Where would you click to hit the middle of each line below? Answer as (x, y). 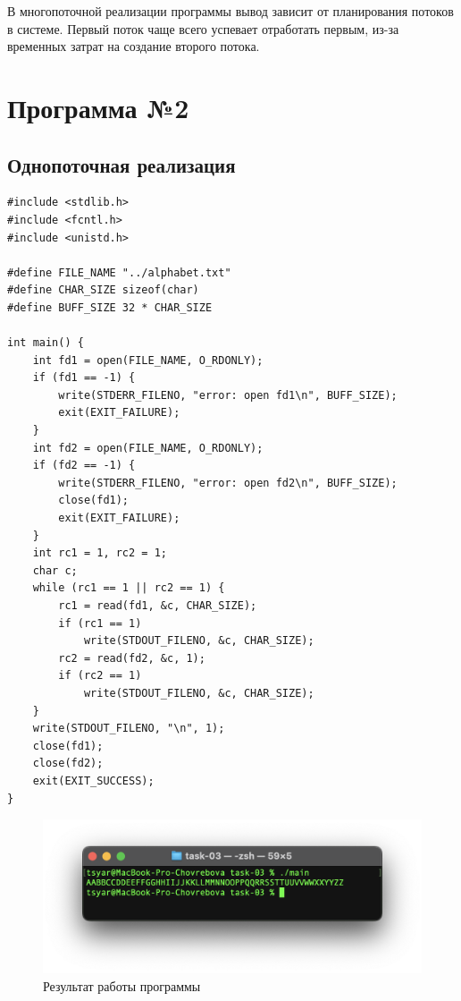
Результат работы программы (122, 985)
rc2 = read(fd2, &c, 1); (132, 658)
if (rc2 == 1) (100, 676)
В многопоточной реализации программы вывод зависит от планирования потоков (230, 11)
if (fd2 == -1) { (84, 466)
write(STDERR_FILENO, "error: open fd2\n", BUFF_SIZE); (228, 483)
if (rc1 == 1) (100, 623)
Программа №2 (98, 107)
